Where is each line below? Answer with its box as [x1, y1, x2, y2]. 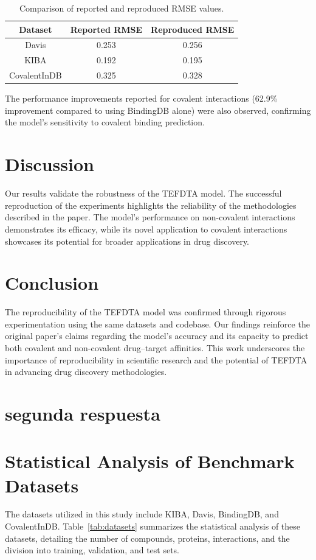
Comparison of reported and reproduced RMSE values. [19, 2, 224, 14]
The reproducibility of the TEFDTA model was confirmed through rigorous [5, 306, 286, 318]
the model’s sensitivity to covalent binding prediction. [5, 116, 205, 128]
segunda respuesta [5, 401, 160, 425]
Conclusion [5, 270, 99, 295]
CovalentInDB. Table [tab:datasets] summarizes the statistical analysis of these [5, 520, 301, 533]
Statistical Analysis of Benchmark [5, 449, 295, 474]
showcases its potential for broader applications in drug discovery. [5, 234, 250, 247]
